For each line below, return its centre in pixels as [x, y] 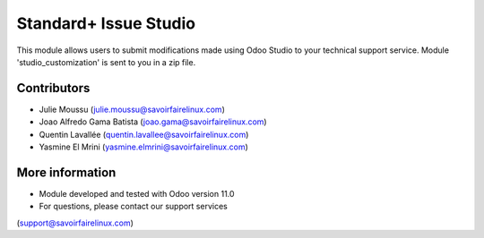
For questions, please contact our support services [133, 207]
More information [66, 172]
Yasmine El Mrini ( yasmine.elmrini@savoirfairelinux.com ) [143, 147]
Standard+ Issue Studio [106, 23]
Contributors [53, 88]
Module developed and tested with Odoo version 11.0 [137, 193]
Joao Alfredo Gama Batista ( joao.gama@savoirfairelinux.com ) [153, 122]
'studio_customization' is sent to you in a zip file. [106, 62]
